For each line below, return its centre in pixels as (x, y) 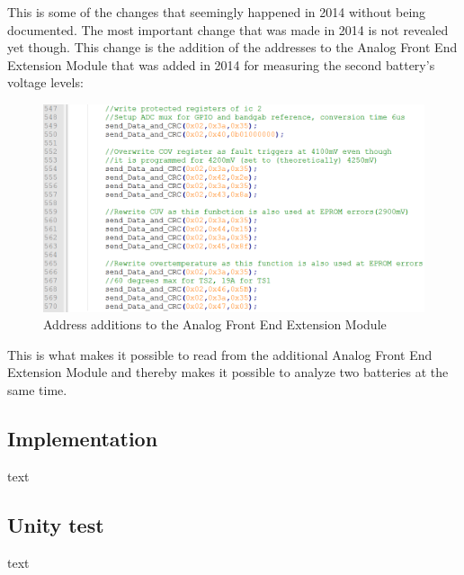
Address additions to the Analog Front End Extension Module (215, 324)
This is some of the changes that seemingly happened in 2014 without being (217, 12)
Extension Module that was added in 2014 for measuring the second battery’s (221, 64)
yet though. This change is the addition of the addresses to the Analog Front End (232, 47)
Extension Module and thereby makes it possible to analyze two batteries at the (228, 372)
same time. (37, 390)
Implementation (83, 438)
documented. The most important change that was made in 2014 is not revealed (228, 29)
